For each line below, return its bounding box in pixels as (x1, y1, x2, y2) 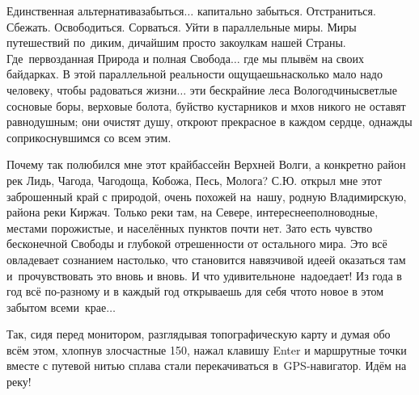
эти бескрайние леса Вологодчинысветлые (189, 81, 397, 98)
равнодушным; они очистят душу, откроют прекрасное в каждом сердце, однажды (6, 113, 413, 130)
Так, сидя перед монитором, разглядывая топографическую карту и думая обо (6, 326, 391, 342)
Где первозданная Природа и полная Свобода (6, 49, 231, 66)
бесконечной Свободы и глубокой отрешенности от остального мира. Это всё (6, 235, 387, 252)
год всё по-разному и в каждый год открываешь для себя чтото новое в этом (6, 283, 384, 300)
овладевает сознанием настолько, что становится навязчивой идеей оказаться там (6, 250, 406, 267)
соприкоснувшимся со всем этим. (6, 128, 171, 145)
